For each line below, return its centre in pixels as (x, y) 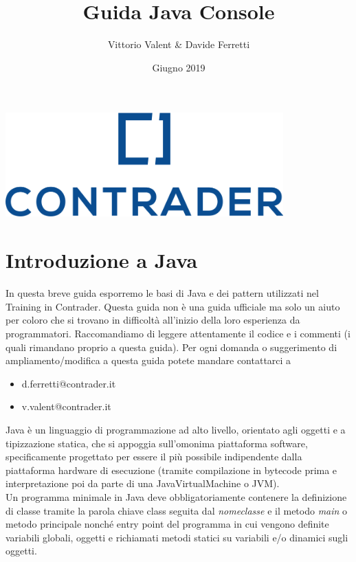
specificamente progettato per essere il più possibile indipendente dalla (154, 457)
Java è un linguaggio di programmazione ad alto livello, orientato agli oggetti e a (176, 429)
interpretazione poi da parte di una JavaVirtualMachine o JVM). (143, 483)
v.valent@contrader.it (66, 406)
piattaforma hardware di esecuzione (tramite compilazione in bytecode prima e (171, 470)
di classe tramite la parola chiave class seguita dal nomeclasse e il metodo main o (177, 510)
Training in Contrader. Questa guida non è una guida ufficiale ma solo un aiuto (173, 306)
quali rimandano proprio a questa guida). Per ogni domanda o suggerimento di (171, 347)
